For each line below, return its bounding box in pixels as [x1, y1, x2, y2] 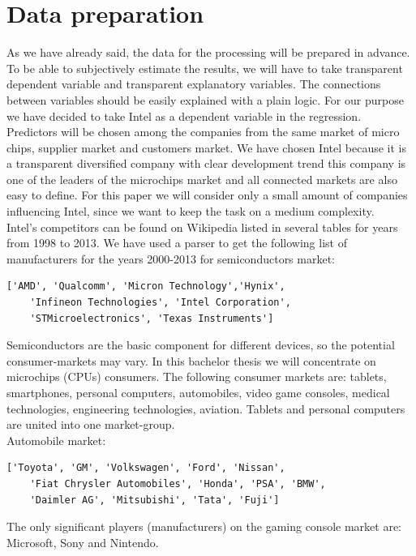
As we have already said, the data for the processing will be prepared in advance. [6, 44, 410, 61]
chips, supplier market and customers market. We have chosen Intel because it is [6, 139, 406, 156]
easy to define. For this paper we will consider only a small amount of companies [6, 186, 408, 203]
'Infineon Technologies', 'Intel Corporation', [29, 297, 291, 309]
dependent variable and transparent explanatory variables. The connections [6, 75, 381, 92]
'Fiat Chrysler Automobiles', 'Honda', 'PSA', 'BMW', [29, 477, 326, 490]
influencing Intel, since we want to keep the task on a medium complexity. [6, 203, 375, 220]
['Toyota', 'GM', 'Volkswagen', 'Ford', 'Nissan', [6, 462, 285, 474]
